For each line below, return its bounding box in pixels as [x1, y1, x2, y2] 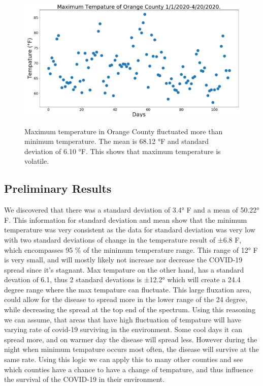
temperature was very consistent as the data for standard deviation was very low [4, 224, 255, 235]
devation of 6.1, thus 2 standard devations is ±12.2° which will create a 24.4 [4, 274, 241, 285]
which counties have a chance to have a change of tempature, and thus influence [4, 364, 253, 374]
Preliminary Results [4, 181, 112, 196]
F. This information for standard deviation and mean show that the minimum [4, 214, 247, 225]
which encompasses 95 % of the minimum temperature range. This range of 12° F [4, 244, 258, 255]
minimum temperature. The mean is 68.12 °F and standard [24, 136, 209, 146]
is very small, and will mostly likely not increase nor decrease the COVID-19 [4, 254, 243, 265]
